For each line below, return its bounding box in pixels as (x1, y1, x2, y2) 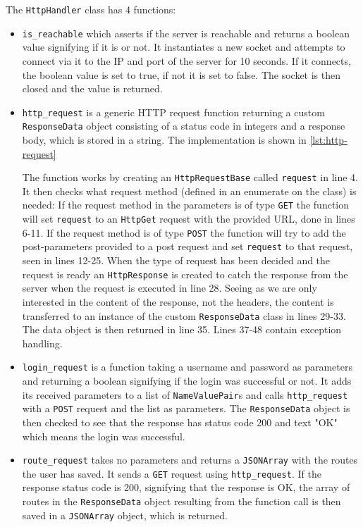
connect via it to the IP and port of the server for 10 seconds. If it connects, (22, 53, 351, 68)
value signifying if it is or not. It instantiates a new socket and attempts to (22, 39, 345, 54)
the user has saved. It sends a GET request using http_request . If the (22, 466, 321, 480)
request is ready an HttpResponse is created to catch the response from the (22, 266, 348, 281)
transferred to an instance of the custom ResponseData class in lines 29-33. (22, 308, 346, 323)
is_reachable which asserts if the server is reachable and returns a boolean (22, 25, 350, 40)
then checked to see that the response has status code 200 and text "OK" (22, 414, 338, 429)
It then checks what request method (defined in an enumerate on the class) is (22, 183, 357, 198)
